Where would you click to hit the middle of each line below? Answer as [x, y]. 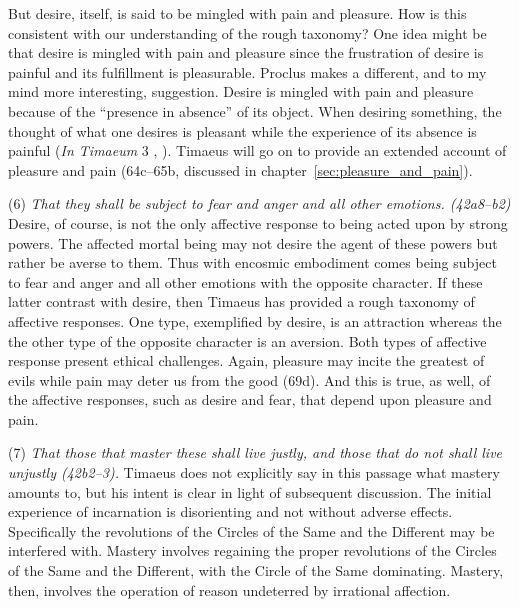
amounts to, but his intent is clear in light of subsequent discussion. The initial [250, 491]
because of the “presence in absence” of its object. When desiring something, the [255, 110]
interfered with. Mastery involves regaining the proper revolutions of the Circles [252, 550]
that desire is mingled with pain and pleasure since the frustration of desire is [246, 52]
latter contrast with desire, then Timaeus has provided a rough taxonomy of [241, 301]
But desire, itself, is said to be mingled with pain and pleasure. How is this [237, 13]
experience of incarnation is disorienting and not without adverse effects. [230, 511]
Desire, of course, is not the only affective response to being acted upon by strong [258, 222]
